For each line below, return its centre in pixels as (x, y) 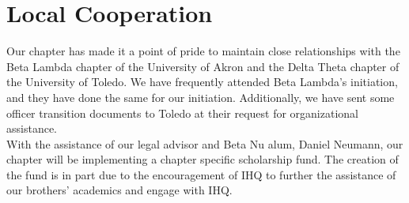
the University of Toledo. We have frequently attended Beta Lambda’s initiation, (202, 82)
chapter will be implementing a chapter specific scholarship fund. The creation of (203, 159)
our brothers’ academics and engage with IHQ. (119, 190)
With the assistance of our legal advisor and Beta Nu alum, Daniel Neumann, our (205, 143)
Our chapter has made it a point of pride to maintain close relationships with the (203, 51)
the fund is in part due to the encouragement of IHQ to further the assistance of (201, 174)
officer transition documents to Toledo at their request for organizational (182, 113)
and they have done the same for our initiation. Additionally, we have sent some (201, 97)
